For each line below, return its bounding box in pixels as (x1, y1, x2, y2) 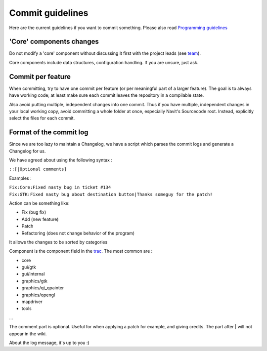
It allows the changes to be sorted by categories (9, 239, 108, 245)
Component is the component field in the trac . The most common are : (9, 248, 153, 254)
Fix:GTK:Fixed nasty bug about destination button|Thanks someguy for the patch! (9, 192, 213, 197)
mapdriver (21, 299, 43, 305)
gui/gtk (21, 264, 37, 270)
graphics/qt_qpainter (21, 285, 64, 291)
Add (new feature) (21, 216, 59, 222)
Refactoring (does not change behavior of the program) (21, 230, 134, 236)
